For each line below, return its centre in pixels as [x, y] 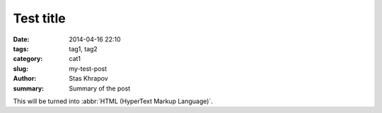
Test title [40, 18]
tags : [21, 48]
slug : [21, 68]
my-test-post [88, 68]
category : [28, 59]
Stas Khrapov [89, 79]
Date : [21, 39]
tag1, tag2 [83, 48]
